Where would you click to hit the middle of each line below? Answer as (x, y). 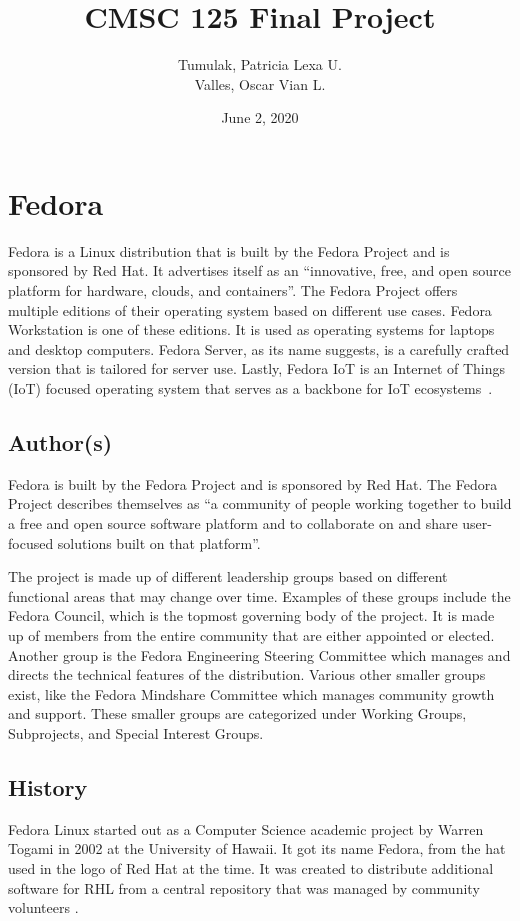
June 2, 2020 (260, 117)
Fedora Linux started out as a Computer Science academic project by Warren (246, 828)
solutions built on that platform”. (159, 542)
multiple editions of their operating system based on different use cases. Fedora (250, 309)
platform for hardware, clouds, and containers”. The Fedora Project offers (233, 290)
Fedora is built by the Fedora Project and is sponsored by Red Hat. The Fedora (253, 483)
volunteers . (43, 907)
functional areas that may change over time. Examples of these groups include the (259, 595)
